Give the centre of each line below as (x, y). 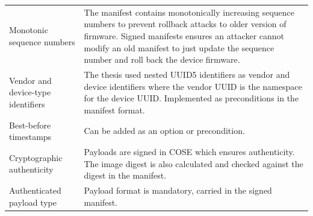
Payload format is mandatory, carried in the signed (178, 190)
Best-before (30, 125)
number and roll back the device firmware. (162, 59)
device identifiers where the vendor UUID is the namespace (193, 86)
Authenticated (35, 190)
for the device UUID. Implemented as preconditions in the (191, 98)
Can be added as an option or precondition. (164, 131)
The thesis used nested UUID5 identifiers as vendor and (187, 74)
